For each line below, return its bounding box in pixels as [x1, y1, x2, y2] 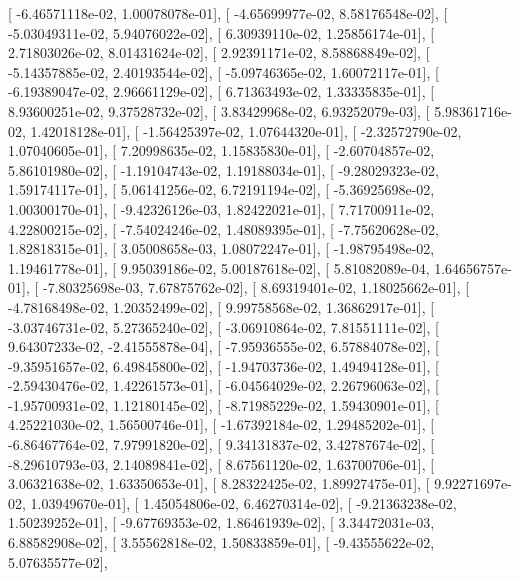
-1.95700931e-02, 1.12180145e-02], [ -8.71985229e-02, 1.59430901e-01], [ [8, 394, 439, 415]
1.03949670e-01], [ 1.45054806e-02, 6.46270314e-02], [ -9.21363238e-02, [30, 492, 457, 513]
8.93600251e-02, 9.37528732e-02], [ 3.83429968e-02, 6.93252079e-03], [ [8, 100, 430, 121]
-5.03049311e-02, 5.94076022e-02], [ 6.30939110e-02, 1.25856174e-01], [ [8, 22, 435, 43]
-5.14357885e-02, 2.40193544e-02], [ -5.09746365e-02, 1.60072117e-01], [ [8, 61, 439, 82]
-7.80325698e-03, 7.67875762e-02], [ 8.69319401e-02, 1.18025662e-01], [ [42, 277, 470, 298]
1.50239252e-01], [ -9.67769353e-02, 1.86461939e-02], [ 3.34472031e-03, [8, 512, 435, 533]
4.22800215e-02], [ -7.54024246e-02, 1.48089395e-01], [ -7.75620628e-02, [8, 218, 439, 239]
